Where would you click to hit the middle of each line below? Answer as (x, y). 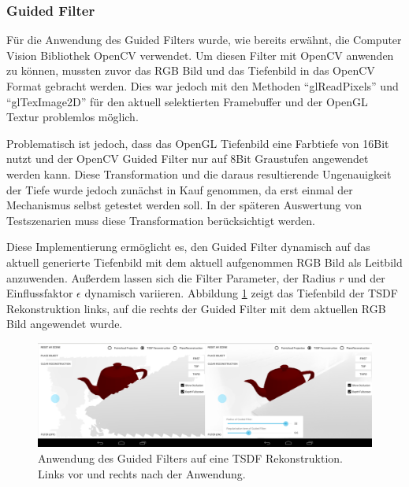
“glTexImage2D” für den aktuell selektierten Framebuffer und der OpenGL (187, 101)
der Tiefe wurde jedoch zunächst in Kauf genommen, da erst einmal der (180, 189)
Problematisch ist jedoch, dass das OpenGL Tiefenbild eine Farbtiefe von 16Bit (198, 143)
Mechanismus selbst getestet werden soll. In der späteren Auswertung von (184, 205)
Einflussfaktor (40, 293)
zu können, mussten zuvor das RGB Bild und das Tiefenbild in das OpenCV (191, 70)
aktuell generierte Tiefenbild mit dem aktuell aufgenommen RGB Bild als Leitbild (204, 262)
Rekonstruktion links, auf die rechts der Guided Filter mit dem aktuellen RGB (196, 308)
